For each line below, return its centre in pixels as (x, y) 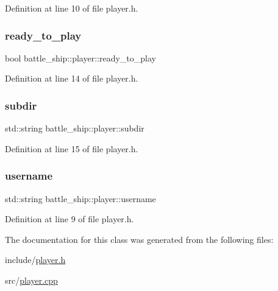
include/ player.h (35, 260)
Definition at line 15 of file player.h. (72, 148)
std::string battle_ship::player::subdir (75, 128)
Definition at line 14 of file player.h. (72, 78)
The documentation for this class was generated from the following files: (139, 239)
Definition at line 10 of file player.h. (72, 8)
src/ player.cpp (31, 280)
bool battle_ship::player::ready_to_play (80, 58)
